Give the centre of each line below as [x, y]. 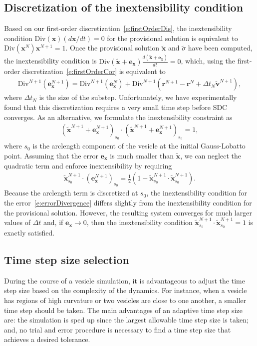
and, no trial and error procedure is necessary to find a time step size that [118, 329]
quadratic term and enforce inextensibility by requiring [88, 165]
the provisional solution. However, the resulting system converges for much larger [128, 212]
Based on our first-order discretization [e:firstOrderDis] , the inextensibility [118, 28]
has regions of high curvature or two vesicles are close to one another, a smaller [125, 300]
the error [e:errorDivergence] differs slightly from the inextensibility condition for [128, 202]
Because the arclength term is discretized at [71, 193]
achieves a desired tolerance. [47, 339]
